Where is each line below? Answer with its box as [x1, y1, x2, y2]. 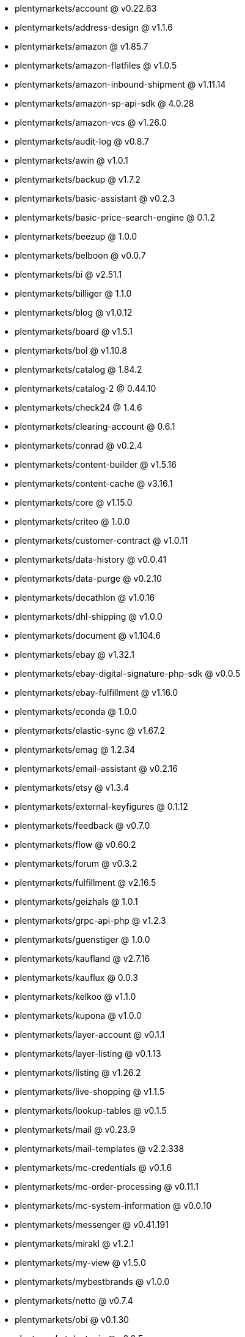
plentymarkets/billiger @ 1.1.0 [15, 288, 132, 299]
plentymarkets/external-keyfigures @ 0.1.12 [15, 801, 188, 812]
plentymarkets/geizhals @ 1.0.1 [15, 896, 138, 907]
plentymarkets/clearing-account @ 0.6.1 [15, 421, 175, 432]
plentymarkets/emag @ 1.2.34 [15, 744, 136, 755]
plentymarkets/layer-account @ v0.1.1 [15, 1029, 165, 1040]
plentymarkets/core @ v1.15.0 [15, 497, 133, 508]
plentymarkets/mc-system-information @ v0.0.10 [15, 1200, 212, 1211]
